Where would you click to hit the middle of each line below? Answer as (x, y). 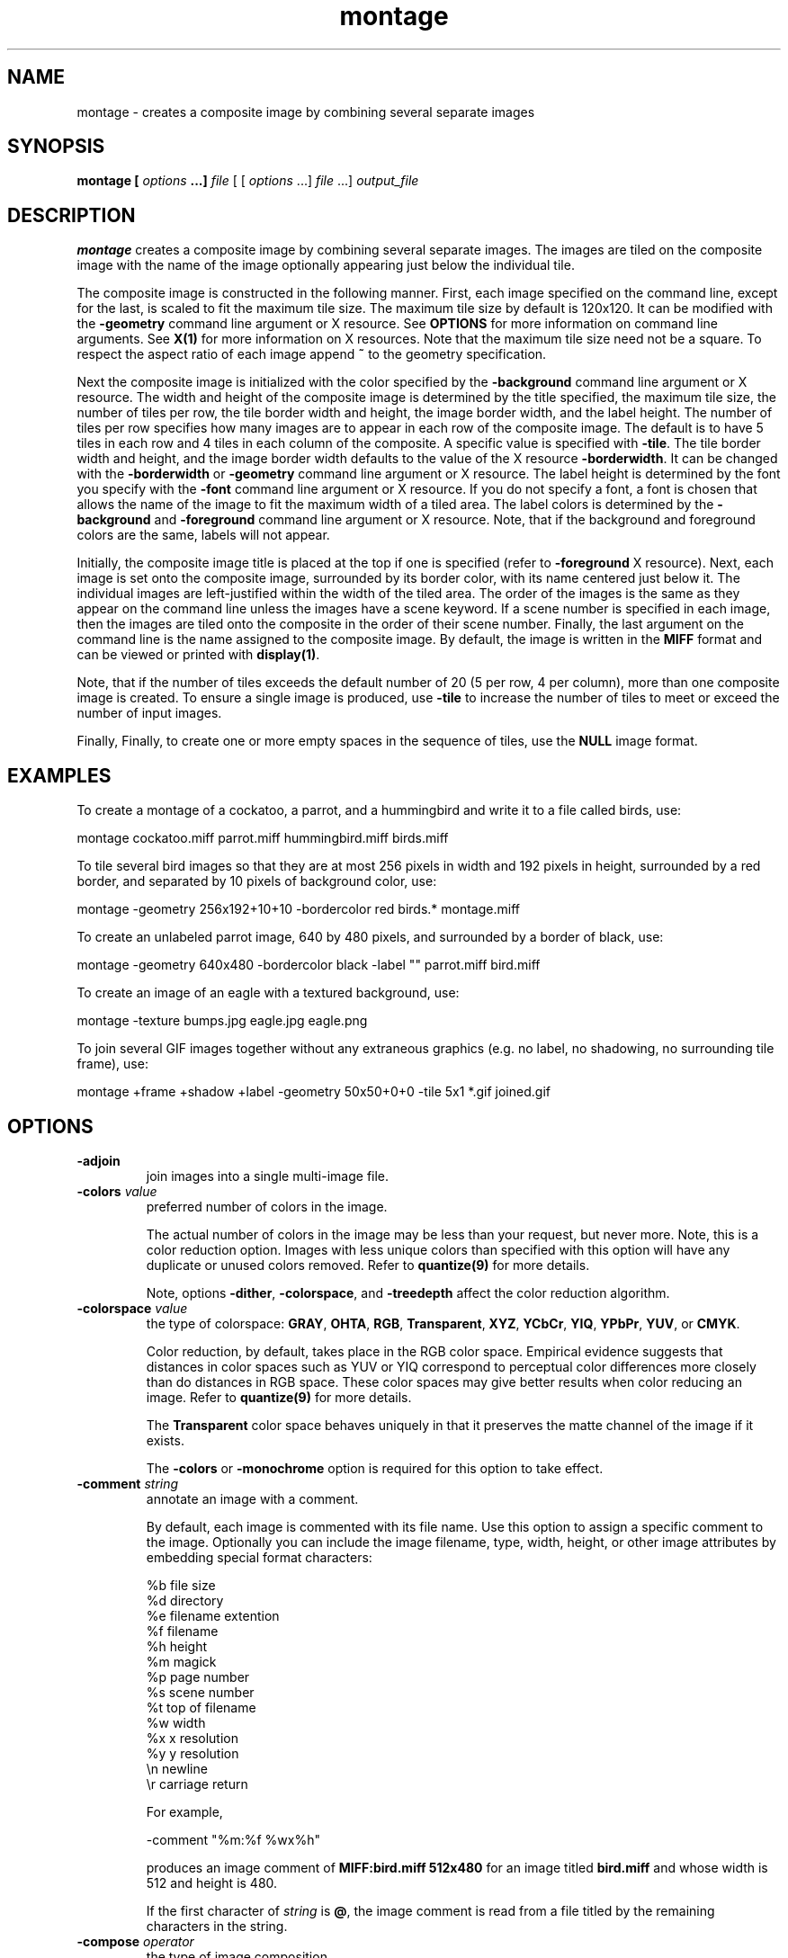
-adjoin (98, 1160)
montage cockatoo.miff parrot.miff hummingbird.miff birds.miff (263, 838)
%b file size (181, 1585)
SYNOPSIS (56, 147)
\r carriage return (197, 1784)
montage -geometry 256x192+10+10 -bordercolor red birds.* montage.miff (298, 909)
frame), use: (112, 1064)
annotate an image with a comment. (252, 1498)
